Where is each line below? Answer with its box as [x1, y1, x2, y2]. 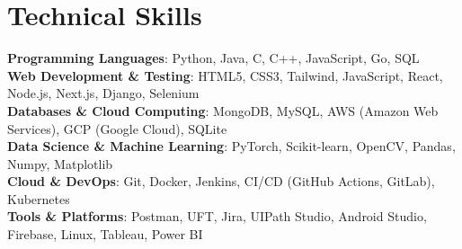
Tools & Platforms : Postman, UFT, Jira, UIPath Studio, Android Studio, [7, 207, 427, 226]
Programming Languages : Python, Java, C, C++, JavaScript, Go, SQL [7, 49, 420, 67]
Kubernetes [7, 189, 70, 208]
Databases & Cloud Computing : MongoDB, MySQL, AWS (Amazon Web [7, 101, 439, 120]
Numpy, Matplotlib [7, 154, 113, 173]
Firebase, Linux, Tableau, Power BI [7, 225, 203, 244]
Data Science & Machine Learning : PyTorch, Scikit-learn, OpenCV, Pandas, [7, 137, 456, 156]
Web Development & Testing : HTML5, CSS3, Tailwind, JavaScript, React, [7, 66, 443, 84]
